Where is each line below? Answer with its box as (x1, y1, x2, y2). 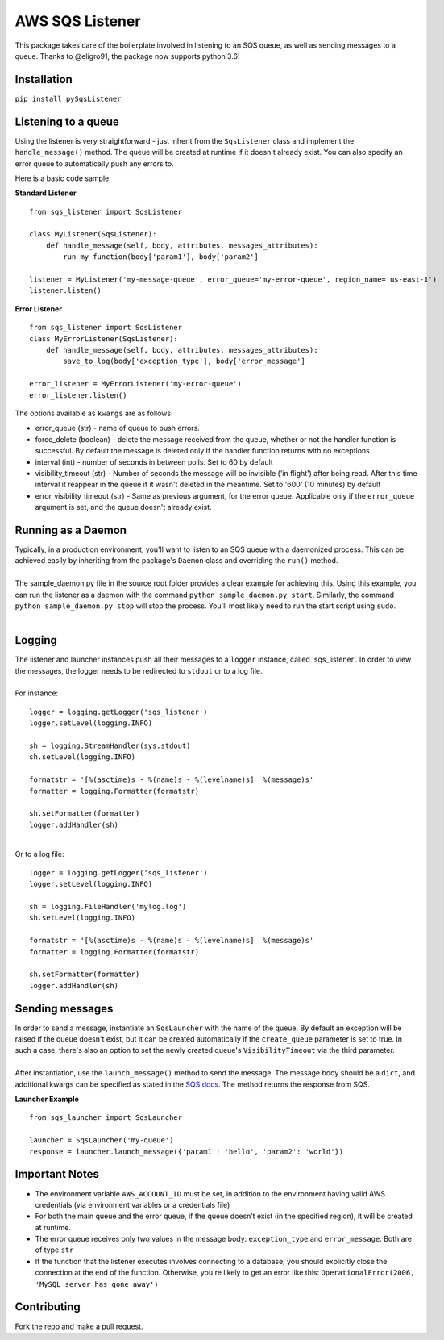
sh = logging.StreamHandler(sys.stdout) (29, 741, 191, 750)
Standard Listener (15, 188, 77, 198)
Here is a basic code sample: (15, 173, 112, 183)
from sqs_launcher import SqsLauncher (29, 1113, 183, 1122)
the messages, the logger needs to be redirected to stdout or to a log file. (15, 666, 263, 675)
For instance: (15, 688, 59, 698)
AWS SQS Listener (15, 12, 141, 30)
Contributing (15, 1300, 81, 1314)
